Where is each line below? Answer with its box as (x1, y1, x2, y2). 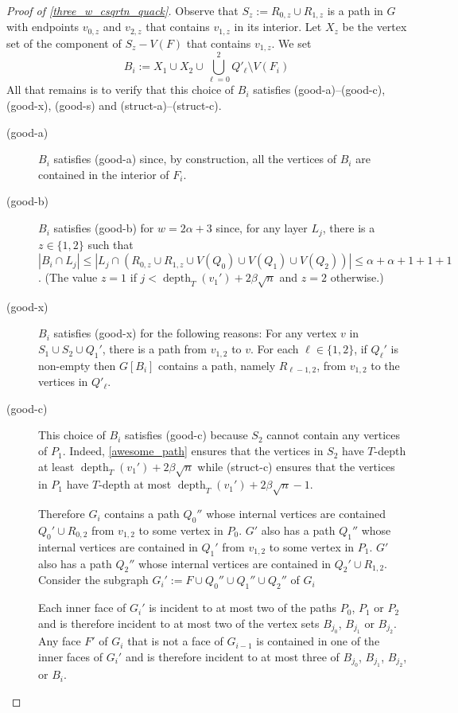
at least (38, 458, 75, 474)
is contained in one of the (256, 633, 380, 649)
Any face (38, 633, 81, 649)
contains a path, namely (158, 356, 276, 373)
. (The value (38, 269, 98, 286)
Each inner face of (38, 599, 126, 616)
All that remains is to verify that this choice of (6, 81, 235, 98)
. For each (250, 341, 299, 357)
